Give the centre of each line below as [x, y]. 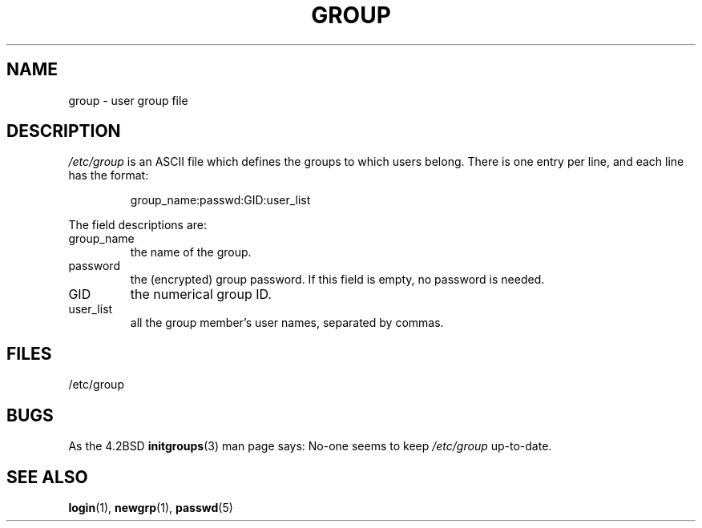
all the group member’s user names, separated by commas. [287, 323]
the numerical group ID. [201, 294]
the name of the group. [191, 252]
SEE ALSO [47, 477]
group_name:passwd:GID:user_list [220, 200]
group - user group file [128, 100]
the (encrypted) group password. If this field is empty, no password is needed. [337, 280]
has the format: [109, 175]
